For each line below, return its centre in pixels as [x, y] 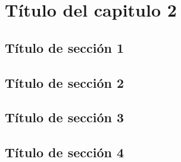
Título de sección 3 [65, 117]
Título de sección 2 [65, 82]
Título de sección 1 [65, 47]
